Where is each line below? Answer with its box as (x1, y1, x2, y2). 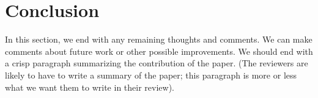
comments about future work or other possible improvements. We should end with (5, 44, 313, 57)
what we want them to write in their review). (5, 80, 174, 93)
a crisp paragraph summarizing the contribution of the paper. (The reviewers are (5, 57, 308, 69)
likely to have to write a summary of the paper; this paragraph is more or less (5, 68, 297, 81)
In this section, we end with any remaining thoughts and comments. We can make (5, 33, 312, 46)
